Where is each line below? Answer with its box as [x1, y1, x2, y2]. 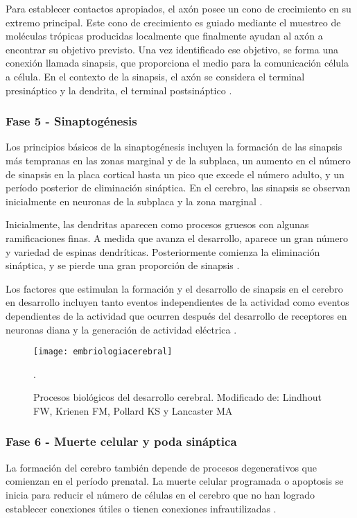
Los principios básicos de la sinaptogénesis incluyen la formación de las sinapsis [6, 139, 342, 154]
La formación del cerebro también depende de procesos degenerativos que [6, 460, 317, 474]
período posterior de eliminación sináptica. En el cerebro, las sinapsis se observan [6, 180, 351, 195]
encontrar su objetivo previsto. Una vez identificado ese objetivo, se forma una [6, 42, 338, 56]
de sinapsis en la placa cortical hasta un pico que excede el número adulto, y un [6, 166, 345, 181]
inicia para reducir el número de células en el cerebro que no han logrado [6, 487, 315, 501]
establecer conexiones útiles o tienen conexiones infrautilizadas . [6, 501, 277, 515]
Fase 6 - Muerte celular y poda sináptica [6, 433, 237, 450]
